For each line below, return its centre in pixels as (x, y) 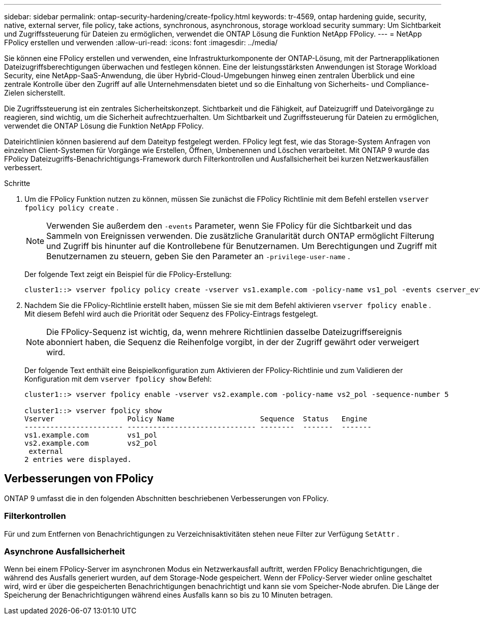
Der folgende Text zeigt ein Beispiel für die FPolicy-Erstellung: (128, 274)
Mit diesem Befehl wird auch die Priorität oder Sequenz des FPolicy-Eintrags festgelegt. (171, 314)
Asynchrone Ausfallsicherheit (65, 551)
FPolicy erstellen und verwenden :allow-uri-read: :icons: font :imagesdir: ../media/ (141, 42)
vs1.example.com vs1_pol (91, 435)
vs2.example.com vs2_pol (91, 443)
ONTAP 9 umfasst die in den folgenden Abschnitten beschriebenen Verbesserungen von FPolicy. (167, 498)
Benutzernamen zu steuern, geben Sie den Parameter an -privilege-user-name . (198, 256)
